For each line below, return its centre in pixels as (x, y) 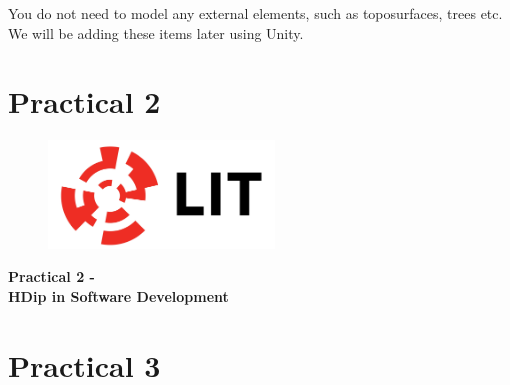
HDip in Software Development (118, 296)
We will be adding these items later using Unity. (156, 32)
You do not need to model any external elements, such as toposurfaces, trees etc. (255, 13)
